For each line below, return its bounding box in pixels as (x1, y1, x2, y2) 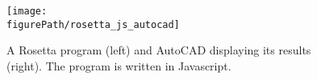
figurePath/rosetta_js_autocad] (6, 18, 180, 30)
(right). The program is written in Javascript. (6, 57, 231, 74)
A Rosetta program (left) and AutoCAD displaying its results (6, 42, 311, 58)
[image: (6, 6, 48, 17)
